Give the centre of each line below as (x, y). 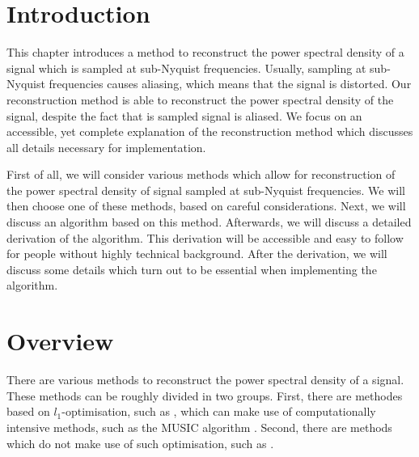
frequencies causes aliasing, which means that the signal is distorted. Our (230, 84)
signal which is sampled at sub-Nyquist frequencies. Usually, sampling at (186, 68)
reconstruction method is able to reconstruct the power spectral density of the (200, 99)
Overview (60, 341)
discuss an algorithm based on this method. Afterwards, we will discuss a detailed (209, 222)
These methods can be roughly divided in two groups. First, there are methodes (205, 395)
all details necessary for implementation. (106, 147)
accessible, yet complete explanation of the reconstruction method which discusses (210, 131)
